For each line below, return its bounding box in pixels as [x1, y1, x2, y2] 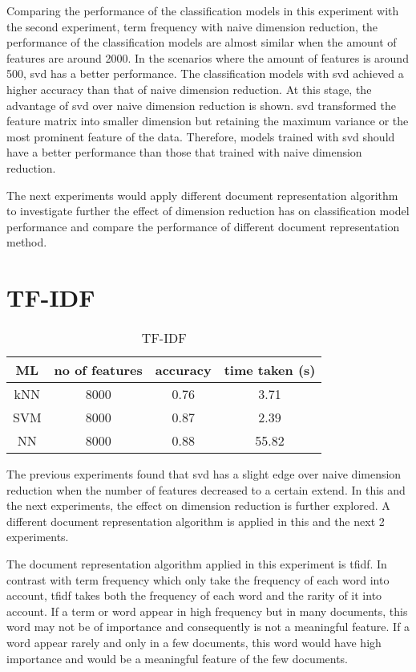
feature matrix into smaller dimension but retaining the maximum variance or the [6, 112, 409, 129]
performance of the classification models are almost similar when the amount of [6, 34, 397, 51]
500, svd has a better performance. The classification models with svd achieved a [6, 65, 404, 82]
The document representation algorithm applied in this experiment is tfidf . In [6, 556, 387, 572]
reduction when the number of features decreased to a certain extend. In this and [6, 481, 406, 498]
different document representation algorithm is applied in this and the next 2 [6, 512, 385, 529]
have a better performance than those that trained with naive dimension [6, 144, 362, 161]
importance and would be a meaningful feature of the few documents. [6, 650, 349, 666]
